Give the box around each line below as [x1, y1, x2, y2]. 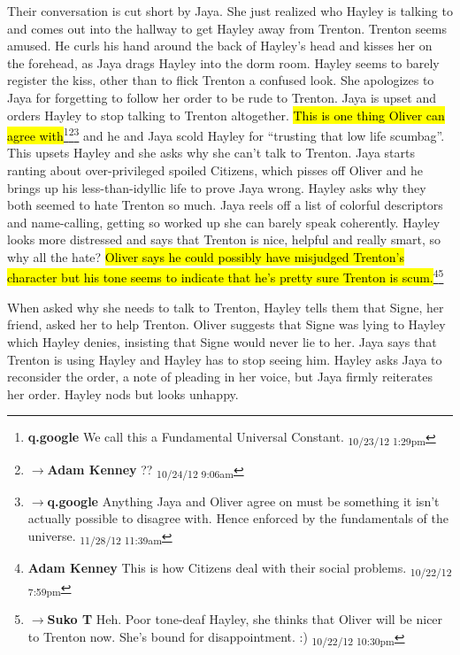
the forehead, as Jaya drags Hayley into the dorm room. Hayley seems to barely [7, 53, 440, 72]
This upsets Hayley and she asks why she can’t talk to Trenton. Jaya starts [7, 143, 415, 162]
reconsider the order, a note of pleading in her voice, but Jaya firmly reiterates [7, 367, 433, 386]
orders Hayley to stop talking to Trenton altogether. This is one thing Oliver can [7, 105, 445, 124]
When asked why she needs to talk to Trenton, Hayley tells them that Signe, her [7, 297, 444, 316]
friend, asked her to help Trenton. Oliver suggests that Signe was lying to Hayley [7, 315, 446, 334]
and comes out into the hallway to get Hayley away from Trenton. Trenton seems [7, 19, 447, 37]
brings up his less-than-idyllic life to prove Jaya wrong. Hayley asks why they [7, 178, 426, 196]
